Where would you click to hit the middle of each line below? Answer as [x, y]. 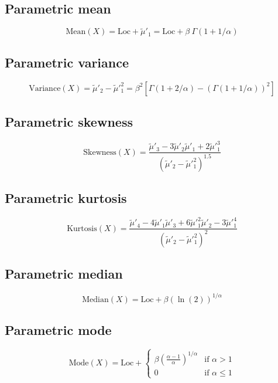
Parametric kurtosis [66, 198]
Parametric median [64, 274]
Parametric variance [67, 62]
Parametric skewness [69, 122]
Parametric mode [58, 329]
